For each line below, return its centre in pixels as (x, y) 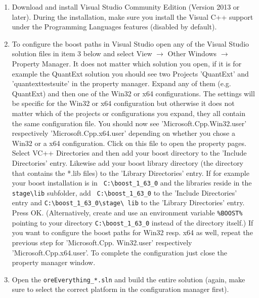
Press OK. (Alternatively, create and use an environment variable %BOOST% (127, 213)
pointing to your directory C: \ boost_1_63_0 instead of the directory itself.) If (133, 222)
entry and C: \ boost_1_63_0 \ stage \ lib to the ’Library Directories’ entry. (128, 202)
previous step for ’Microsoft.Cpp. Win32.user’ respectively (102, 242)
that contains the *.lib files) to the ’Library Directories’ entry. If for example (131, 173)
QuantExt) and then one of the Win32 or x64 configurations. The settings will (133, 93)
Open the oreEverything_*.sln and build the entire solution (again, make (128, 279)
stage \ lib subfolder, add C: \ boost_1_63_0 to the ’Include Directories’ (124, 192)
